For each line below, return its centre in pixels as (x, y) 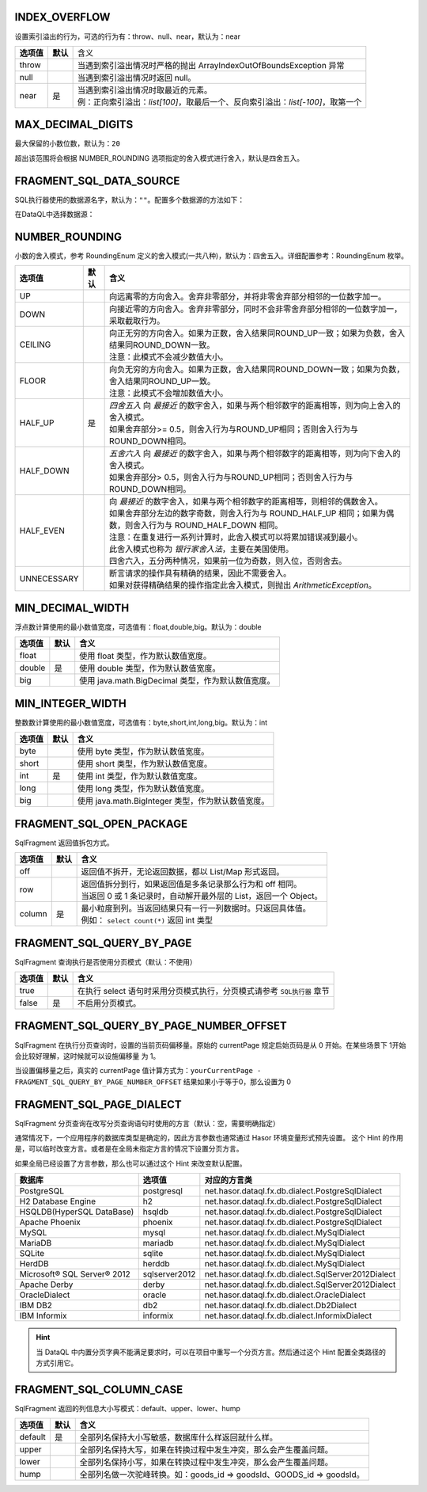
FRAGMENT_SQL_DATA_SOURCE (97, 181)
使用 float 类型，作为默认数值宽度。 (145, 656)
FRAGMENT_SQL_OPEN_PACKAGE (101, 824)
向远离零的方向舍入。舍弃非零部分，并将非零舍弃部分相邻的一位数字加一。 (248, 297)
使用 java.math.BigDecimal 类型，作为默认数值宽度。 (177, 681)
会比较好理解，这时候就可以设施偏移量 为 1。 (87, 1056)
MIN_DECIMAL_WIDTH (72, 608)
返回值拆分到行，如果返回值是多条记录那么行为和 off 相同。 (191, 885)
